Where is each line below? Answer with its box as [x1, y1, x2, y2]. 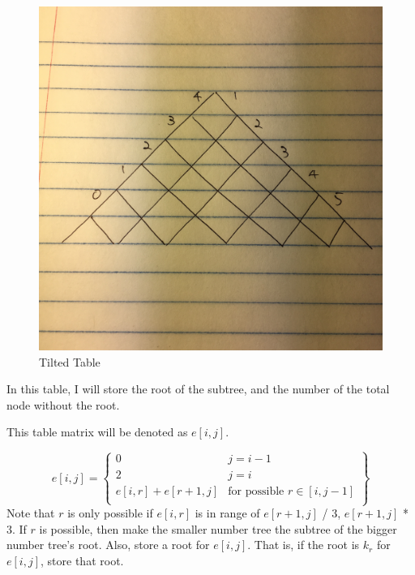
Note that [6, 504, 55, 521]
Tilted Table [39, 353, 101, 370]
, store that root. [41, 551, 124, 569]
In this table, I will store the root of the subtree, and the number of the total [6, 380, 390, 397]
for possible [228, 485, 285, 497]
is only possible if [67, 504, 153, 521]
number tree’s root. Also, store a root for [6, 536, 210, 553]
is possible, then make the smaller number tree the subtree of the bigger [39, 520, 397, 537]
